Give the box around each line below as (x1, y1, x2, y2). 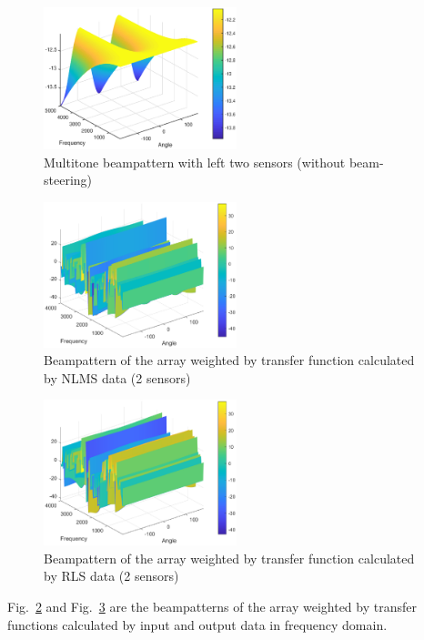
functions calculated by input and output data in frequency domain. (7, 615, 388, 634)
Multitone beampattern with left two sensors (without (44, 152, 346, 171)
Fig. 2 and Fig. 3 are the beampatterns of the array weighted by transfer (7, 597, 417, 616)
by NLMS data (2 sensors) (44, 368, 191, 387)
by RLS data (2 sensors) (44, 566, 179, 585)
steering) (44, 170, 93, 189)
